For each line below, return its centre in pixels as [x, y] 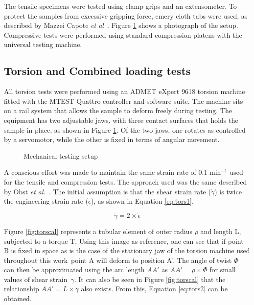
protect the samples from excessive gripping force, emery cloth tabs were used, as [126, 15]
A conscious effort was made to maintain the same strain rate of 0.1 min [113, 172]
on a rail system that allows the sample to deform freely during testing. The [118, 110]
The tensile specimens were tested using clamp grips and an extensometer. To [120, 6]
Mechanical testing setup [61, 155]
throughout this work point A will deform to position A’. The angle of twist [118, 260]
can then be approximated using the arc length [74, 270]
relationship [22, 289]
